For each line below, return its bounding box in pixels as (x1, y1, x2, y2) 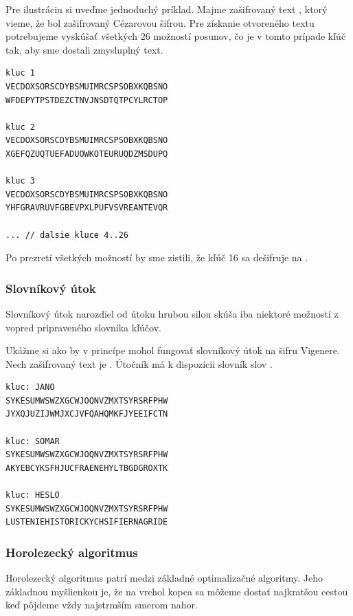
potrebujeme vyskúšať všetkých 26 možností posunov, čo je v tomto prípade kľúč (5, 29, 346, 43)
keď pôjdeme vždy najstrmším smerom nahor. (5, 597, 198, 612)
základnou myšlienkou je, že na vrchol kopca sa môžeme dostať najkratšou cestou (5, 584, 348, 598)
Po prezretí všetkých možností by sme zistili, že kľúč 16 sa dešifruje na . (5, 250, 308, 265)
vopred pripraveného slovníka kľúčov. (5, 320, 161, 334)
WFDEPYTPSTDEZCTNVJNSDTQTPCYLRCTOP (5, 95, 168, 105)
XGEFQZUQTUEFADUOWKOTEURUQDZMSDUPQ (5, 148, 168, 159)
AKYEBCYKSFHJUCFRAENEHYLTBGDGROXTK (5, 463, 168, 473)
